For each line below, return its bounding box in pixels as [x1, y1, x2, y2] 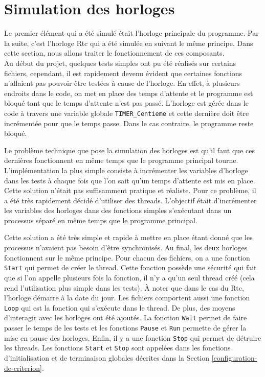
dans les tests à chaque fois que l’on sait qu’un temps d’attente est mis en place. [4, 175, 255, 185]
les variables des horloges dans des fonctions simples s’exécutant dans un [4, 205, 232, 216]
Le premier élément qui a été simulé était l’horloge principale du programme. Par [4, 28, 259, 38]
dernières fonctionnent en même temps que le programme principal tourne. [4, 155, 238, 166]
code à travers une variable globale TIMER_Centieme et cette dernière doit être [4, 107, 249, 118]
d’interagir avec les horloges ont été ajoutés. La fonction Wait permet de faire [4, 312, 247, 323]
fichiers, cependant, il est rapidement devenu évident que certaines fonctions [4, 67, 242, 78]
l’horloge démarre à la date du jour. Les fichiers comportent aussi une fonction [4, 292, 250, 303]
